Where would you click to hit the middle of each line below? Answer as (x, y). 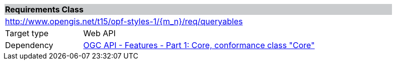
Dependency (29, 45)
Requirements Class (44, 9)
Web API (99, 33)
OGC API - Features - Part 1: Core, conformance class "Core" (199, 45)
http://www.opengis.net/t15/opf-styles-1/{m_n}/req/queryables (124, 21)
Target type (27, 33)
